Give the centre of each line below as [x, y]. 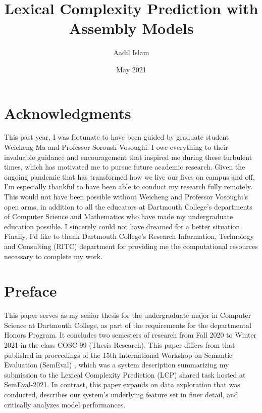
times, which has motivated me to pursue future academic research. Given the [125, 167]
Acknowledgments [68, 113]
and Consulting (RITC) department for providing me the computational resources [131, 246]
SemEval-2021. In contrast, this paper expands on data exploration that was [122, 384]
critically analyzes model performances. [65, 404]
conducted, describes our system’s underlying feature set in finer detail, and [121, 395]
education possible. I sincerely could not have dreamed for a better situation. [123, 226]
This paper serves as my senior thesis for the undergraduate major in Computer [128, 315]
